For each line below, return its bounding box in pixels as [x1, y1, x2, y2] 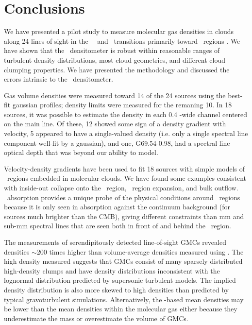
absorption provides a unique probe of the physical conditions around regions [7, 192, 240, 202]
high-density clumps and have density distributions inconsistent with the [4, 265, 220, 275]
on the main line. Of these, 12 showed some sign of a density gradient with [4, 119, 226, 129]
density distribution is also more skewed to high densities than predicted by [4, 284, 229, 294]
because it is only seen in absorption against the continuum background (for [4, 202, 231, 212]
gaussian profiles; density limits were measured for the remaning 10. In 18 [12, 100, 232, 110]
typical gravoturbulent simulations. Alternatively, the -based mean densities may [4, 294, 244, 304]
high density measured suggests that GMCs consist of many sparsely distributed [4, 256, 243, 266]
